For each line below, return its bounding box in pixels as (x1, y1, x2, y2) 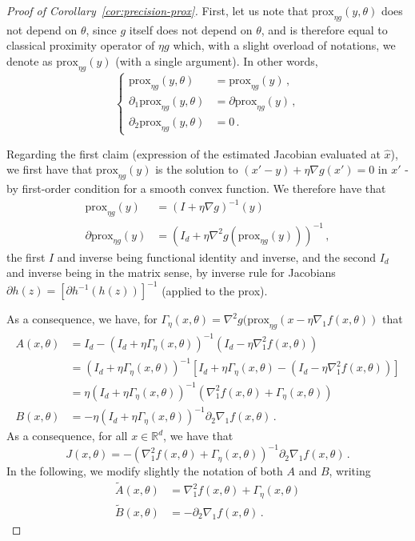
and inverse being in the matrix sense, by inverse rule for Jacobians (6, 264, 336, 281)
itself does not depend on (129, 21, 253, 38)
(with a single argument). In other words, (115, 52, 318, 69)
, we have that (163, 427, 233, 444)
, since (86, 21, 117, 38)
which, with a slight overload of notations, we (173, 37, 396, 54)
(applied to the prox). (162, 282, 268, 299)
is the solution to (155, 161, 238, 178)
